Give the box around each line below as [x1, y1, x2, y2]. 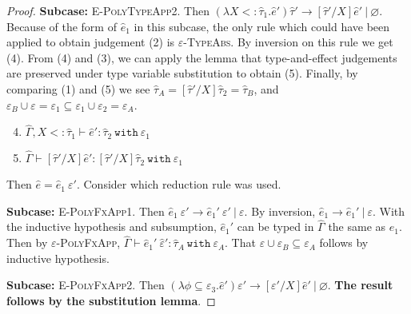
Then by [6, 234, 48, 251]
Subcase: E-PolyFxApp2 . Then [6, 276, 165, 293]
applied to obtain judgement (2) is [6, 34, 175, 50]
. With [373, 202, 405, 219]
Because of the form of [6, 18, 117, 34]
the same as [328, 218, 386, 235]
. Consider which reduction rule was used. [76, 176, 281, 193]
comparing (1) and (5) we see [6, 80, 150, 97]
